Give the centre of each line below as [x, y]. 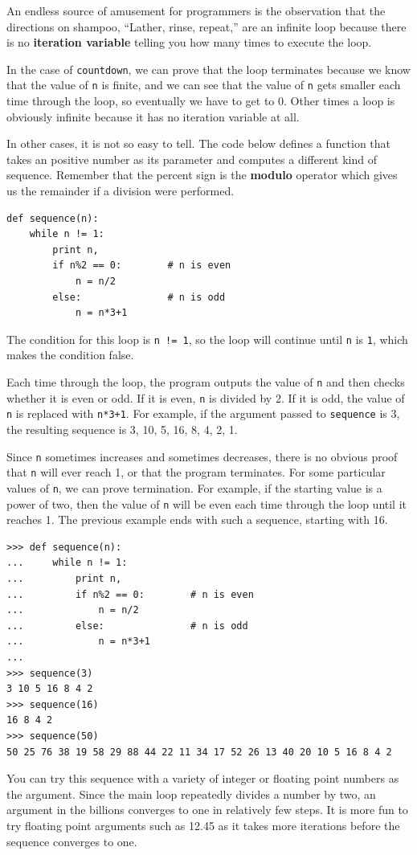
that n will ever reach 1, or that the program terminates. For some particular [196, 472]
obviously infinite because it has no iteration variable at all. [153, 116]
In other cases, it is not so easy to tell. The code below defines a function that [199, 143]
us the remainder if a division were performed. [121, 191]
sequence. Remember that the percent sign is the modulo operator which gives [202, 175]
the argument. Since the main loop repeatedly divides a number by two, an [191, 794]
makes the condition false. [70, 355]
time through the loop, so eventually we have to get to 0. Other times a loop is [201, 101]
